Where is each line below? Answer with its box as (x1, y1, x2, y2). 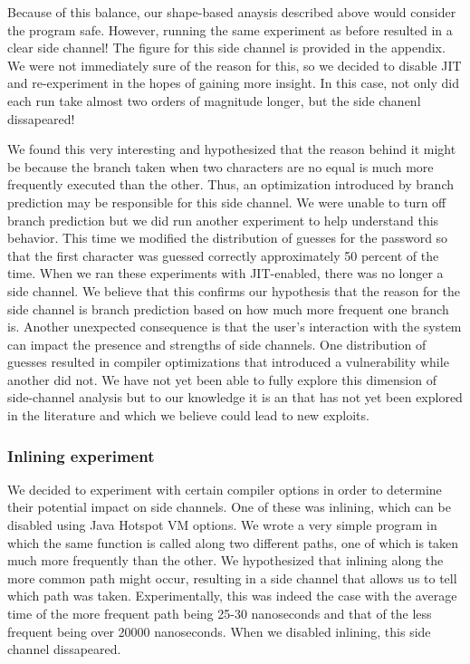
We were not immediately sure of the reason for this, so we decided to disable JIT (7, 55, 462, 74)
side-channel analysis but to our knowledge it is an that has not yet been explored (7, 388, 463, 407)
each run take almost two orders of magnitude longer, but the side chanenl (7, 91, 421, 110)
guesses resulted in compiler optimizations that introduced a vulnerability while (7, 352, 449, 371)
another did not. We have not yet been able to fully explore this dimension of (7, 370, 436, 389)
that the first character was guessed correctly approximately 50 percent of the (7, 245, 439, 265)
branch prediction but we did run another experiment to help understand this (7, 210, 439, 229)
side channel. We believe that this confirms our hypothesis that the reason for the (7, 281, 460, 300)
